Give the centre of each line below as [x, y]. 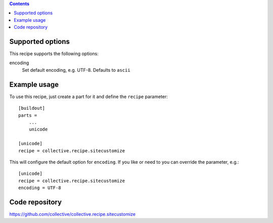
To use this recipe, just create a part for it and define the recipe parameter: [88, 97]
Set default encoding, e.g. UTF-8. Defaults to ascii [76, 70]
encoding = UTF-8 [40, 188]
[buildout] [32, 108]
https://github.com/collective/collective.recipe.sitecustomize [73, 214]
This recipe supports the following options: [54, 54]
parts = [28, 115]
